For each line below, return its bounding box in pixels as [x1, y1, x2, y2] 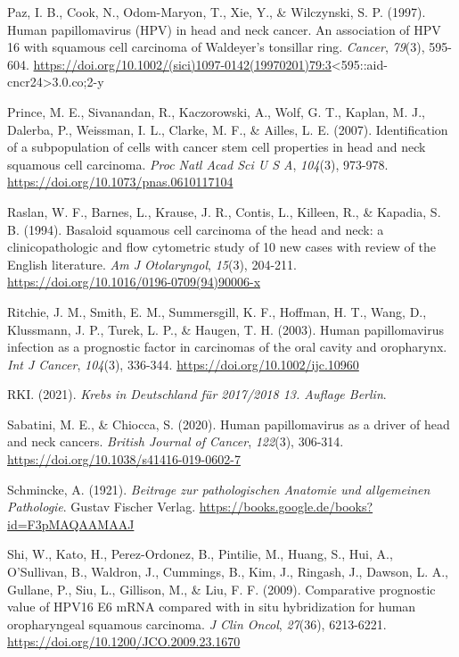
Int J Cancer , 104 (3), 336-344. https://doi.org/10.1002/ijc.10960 [7, 354, 359, 373]
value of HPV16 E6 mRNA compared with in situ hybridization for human [7, 597, 416, 616]
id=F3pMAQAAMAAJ [7, 514, 135, 533]
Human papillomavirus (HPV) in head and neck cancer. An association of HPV [7, 20, 441, 38]
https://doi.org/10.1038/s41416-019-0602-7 [7, 450, 241, 469]
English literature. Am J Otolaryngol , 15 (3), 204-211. [7, 254, 297, 273]
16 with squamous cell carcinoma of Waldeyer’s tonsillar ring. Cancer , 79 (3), [7, 37, 425, 56]
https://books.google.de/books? [199, 497, 373, 516]
